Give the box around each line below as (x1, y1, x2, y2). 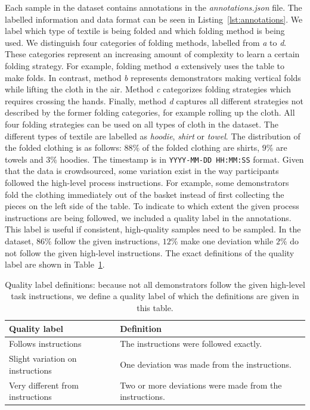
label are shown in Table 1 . (5, 258, 105, 271)
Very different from (9, 378, 79, 391)
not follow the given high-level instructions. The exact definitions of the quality (5, 246, 294, 259)
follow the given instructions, (54, 234, 160, 247)
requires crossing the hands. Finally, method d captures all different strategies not (5, 94, 303, 107)
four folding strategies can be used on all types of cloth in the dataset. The (5, 117, 278, 130)
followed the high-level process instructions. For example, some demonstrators (5, 176, 289, 188)
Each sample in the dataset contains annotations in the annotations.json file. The (5, 1, 302, 13)
